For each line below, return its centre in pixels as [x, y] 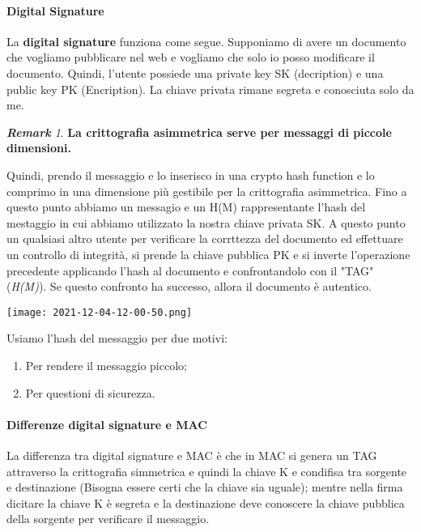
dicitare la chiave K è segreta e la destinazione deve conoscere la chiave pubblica [206, 502]
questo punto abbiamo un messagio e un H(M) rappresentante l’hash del [186, 207]
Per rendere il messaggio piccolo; [106, 365]
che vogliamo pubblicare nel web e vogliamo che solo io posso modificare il [191, 57]
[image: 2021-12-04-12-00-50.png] [100, 312]
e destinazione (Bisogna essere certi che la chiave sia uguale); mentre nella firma [205, 487]
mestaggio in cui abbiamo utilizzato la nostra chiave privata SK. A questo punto [206, 222]
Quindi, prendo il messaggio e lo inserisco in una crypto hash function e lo [191, 174]
